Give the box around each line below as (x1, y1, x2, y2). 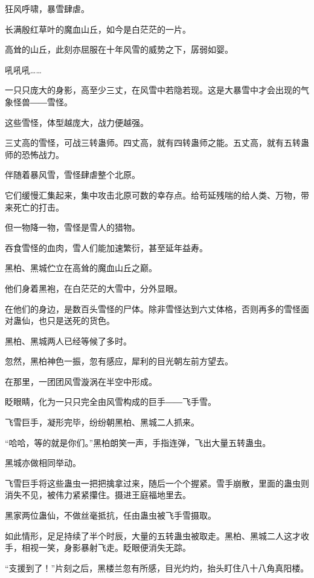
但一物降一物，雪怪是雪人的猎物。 (5, 221, 140, 234)
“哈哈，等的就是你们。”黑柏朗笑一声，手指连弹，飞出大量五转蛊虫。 (5, 436, 271, 448)
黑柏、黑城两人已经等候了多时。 (5, 334, 132, 347)
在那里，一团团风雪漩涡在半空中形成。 (5, 375, 157, 387)
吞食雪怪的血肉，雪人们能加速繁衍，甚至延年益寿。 (5, 241, 208, 254)
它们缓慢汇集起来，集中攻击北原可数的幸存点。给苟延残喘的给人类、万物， (5, 188, 301, 201)
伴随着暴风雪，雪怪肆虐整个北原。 (5, 168, 140, 181)
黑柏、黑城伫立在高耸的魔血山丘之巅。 (5, 261, 157, 274)
